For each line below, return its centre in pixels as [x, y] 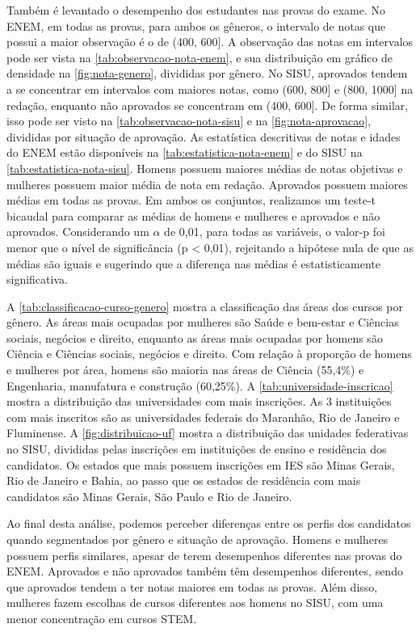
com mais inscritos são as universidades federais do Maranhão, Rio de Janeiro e [203, 417]
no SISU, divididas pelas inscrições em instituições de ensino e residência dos [197, 449]
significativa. [37, 279]
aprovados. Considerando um [78, 232]
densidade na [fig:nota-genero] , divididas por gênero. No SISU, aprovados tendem [207, 73]
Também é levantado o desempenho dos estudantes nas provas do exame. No [196, 10]
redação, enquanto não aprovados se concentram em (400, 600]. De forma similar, [208, 105]
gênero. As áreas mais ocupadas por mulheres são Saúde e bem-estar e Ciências [203, 322]
